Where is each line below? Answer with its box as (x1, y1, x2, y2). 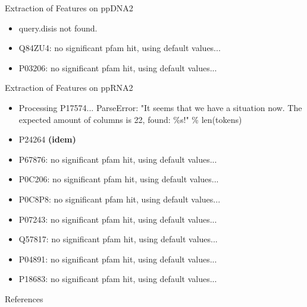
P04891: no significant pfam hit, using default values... (18, 252, 217, 265)
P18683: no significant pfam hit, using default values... (18, 273, 217, 285)
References (5, 292, 43, 305)
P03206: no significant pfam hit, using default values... (18, 61, 217, 74)
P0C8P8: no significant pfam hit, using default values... (18, 192, 221, 205)
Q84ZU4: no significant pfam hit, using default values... (18, 42, 221, 54)
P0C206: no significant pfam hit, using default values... (18, 173, 219, 185)
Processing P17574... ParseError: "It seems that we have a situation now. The (18, 101, 302, 113)
